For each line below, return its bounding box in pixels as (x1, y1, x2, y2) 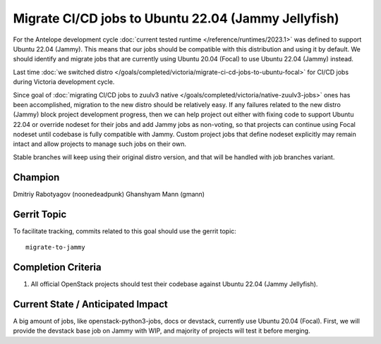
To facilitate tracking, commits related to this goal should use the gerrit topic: (13, 226, 236, 235)
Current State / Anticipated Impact (13, 298, 169, 310)
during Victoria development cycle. (13, 78, 115, 86)
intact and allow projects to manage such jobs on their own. (13, 140, 187, 148)
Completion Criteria (13, 261, 102, 273)
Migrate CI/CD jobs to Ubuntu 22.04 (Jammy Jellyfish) (13, 11, 339, 26)
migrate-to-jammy (25, 243, 85, 252)
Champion (13, 171, 60, 183)
